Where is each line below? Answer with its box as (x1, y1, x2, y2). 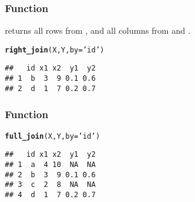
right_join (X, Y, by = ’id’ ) (5, 45, 104, 54)
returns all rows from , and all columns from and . (5, 24, 191, 37)
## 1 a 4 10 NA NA (5, 160, 96, 169)
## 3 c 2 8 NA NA (5, 180, 96, 189)
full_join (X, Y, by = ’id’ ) (5, 131, 100, 140)
